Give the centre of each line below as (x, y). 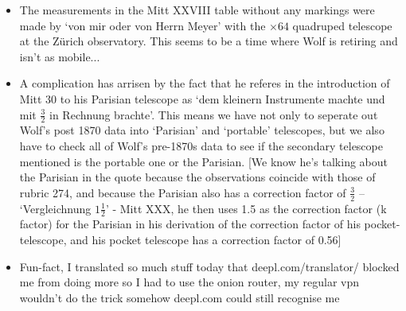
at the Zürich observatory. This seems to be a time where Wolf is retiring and (209, 41)
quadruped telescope (342, 25)
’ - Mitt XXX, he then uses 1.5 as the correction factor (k (246, 208)
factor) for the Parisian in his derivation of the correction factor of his (190, 224)
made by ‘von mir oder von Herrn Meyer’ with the (142, 25)
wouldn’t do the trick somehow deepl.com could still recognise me (180, 297)
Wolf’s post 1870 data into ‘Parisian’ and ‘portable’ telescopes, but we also (202, 130)
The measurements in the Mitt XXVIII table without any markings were (197, 10)
